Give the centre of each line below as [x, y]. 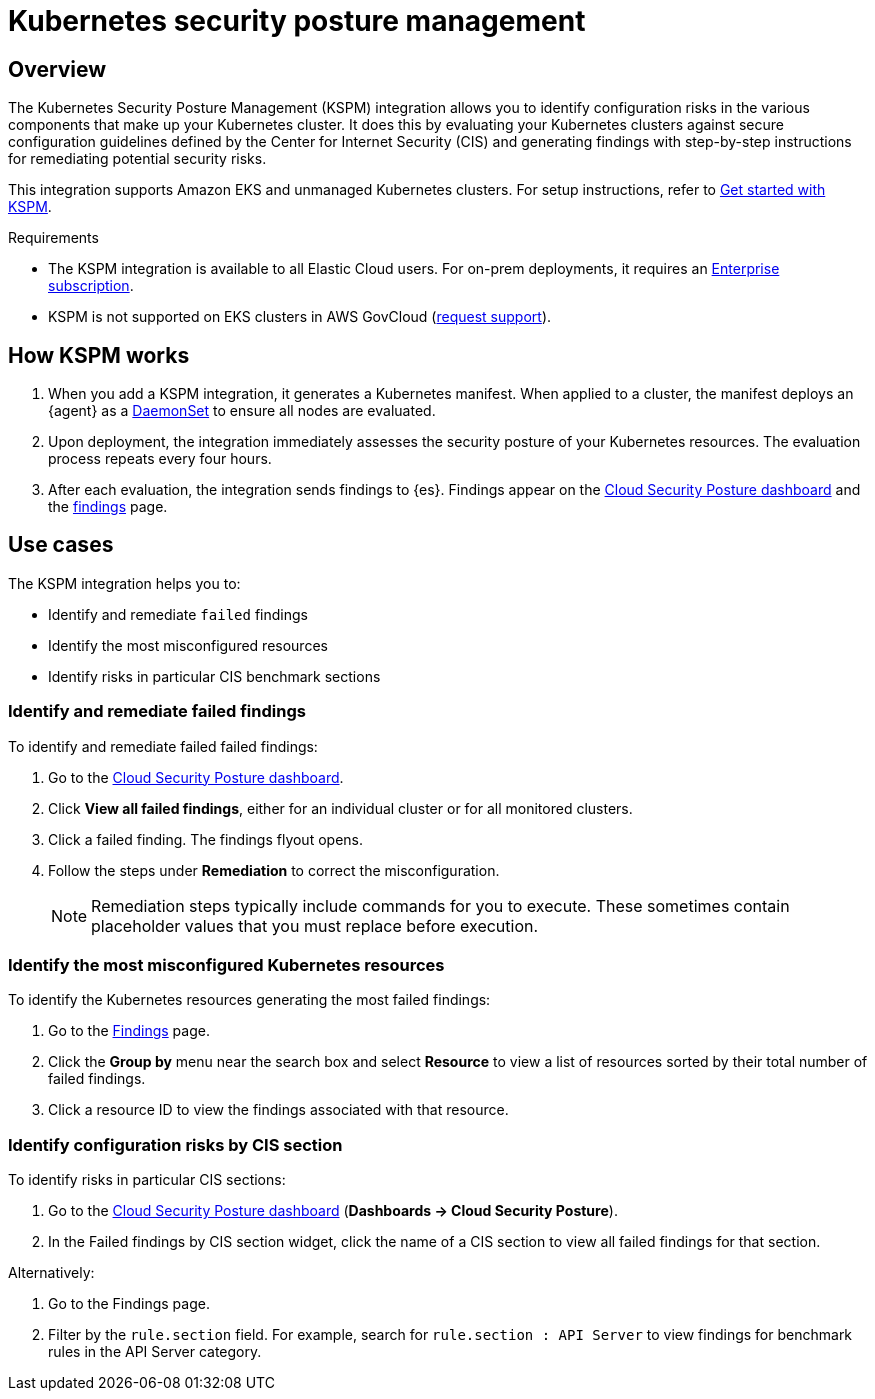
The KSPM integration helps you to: [124, 583]
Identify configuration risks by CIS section [175, 1144]
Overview [57, 69]
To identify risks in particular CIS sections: [147, 1180]
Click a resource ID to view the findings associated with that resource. [278, 1110]
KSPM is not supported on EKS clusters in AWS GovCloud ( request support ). [300, 317]
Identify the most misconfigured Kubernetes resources [226, 964]
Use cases [61, 545]
